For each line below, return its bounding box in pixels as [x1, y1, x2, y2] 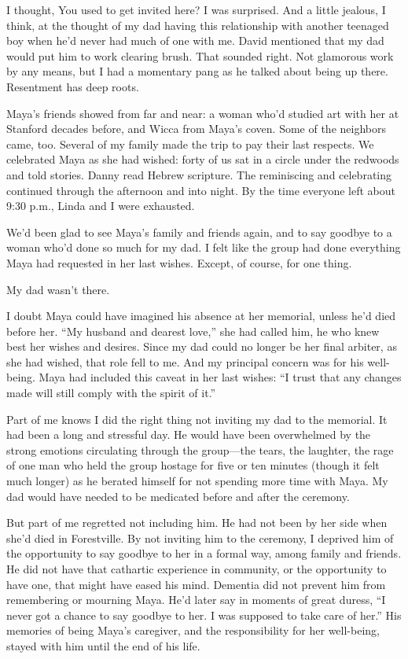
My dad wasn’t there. [6, 281, 110, 297]
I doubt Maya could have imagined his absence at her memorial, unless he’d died [6, 307, 396, 324]
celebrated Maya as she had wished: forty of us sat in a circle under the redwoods [6, 151, 399, 168]
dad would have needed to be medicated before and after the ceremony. [6, 488, 350, 504]
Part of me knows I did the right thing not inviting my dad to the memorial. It [6, 410, 388, 427]
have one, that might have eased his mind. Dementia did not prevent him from [6, 576, 386, 592]
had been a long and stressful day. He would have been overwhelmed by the [6, 426, 371, 443]
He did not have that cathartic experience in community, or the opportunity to [6, 561, 387, 576]
